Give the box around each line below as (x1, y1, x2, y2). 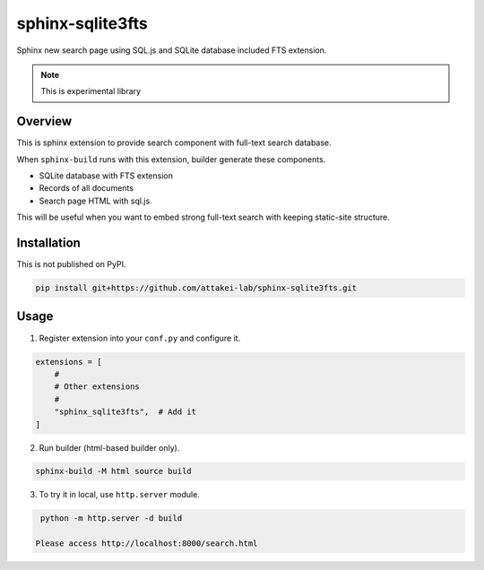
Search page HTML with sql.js (39, 195, 151, 206)
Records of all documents (39, 183, 134, 194)
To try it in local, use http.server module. (39, 489, 201, 500)
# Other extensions (54, 382, 141, 392)
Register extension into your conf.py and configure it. (39, 332, 241, 343)
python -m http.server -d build (40, 514, 183, 523)
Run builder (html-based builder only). (39, 442, 180, 453)
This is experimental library (40, 86, 142, 97)
